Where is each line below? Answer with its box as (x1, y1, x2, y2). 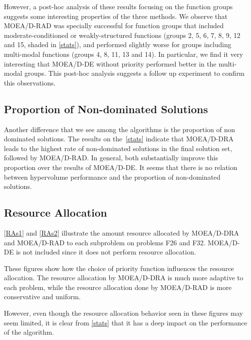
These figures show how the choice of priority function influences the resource (4, 263, 234, 273)
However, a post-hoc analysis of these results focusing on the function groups (4, 1, 233, 11)
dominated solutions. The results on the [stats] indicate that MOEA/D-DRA (4, 134, 234, 144)
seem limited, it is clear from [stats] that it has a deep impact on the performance (4, 317, 247, 327)
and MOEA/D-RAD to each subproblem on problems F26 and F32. (4, 237, 206, 247)
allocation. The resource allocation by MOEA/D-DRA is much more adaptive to (4, 272, 243, 283)
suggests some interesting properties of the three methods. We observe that (4, 11, 228, 21)
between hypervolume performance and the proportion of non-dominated (4, 171, 220, 182)
